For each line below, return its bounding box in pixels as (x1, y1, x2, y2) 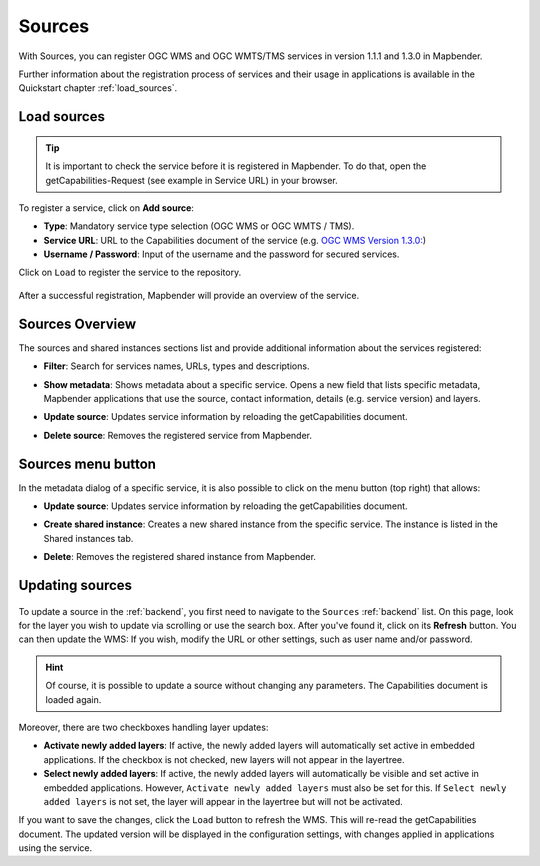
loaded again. (45, 693, 102, 705)
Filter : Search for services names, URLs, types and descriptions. (43, 360, 310, 372)
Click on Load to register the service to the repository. (18, 266, 242, 279)
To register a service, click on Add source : (18, 201, 195, 214)
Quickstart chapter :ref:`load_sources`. (18, 82, 178, 94)
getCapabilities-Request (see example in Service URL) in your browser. (45, 174, 339, 186)
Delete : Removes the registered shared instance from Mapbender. (43, 551, 317, 563)
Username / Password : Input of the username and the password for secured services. (43, 248, 400, 260)
